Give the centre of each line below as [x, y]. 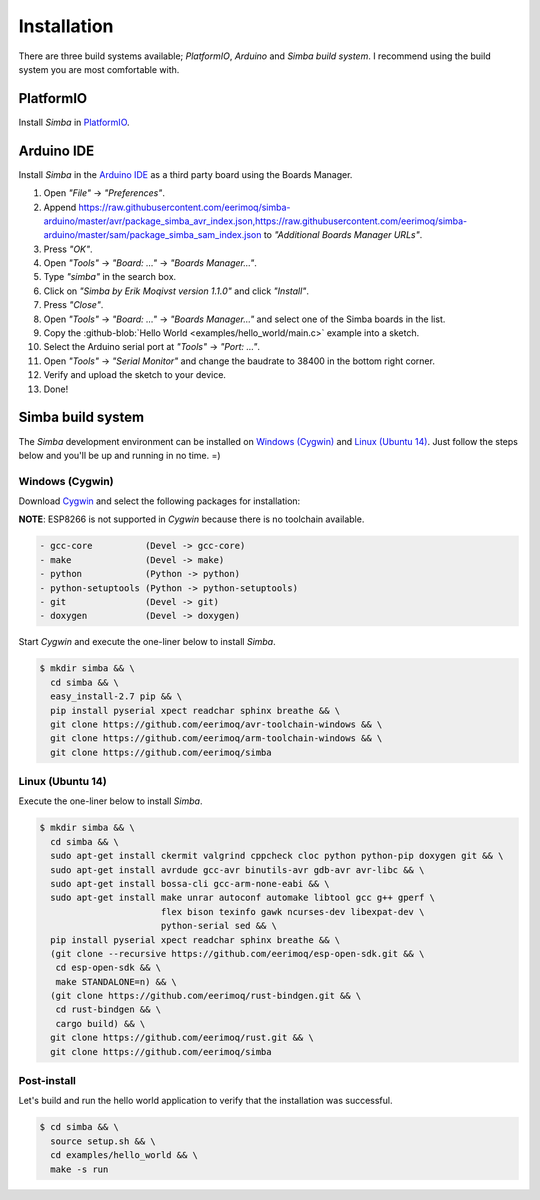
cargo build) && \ [100, 1023]
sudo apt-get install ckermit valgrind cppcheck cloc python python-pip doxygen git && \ [277, 856]
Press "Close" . [73, 305]
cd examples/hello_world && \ [124, 1155]
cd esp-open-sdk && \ [108, 968]
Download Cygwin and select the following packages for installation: [159, 501]
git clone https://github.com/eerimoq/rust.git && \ [182, 1038]
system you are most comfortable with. [99, 69]
